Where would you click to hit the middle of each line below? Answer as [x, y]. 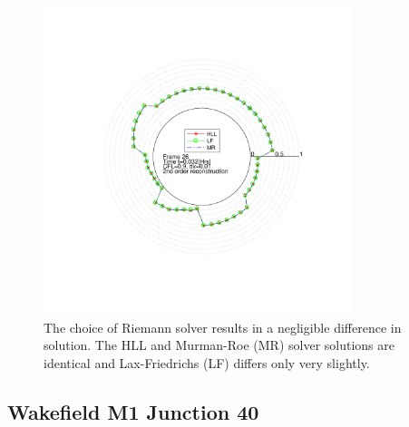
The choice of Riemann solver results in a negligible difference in [223, 327]
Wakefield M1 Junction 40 [133, 411]
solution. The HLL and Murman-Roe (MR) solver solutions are [219, 345]
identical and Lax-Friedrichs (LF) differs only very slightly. [207, 362]
